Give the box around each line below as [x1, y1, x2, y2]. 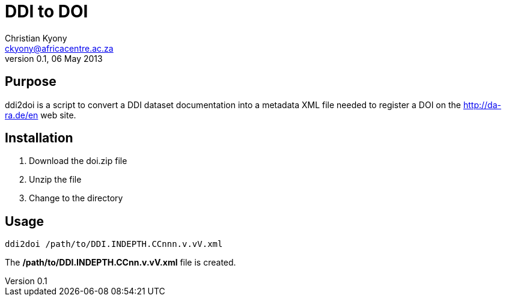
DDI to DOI [5, 1, 88, 22]
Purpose [5, 74, 56, 90]
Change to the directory [29, 193, 123, 204]
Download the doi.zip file [29, 156, 127, 166]
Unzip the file [29, 174, 82, 185]
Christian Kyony [5, 32, 67, 43]
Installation [5, 130, 73, 146]
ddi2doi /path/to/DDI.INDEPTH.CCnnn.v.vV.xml [5, 239, 223, 249]
